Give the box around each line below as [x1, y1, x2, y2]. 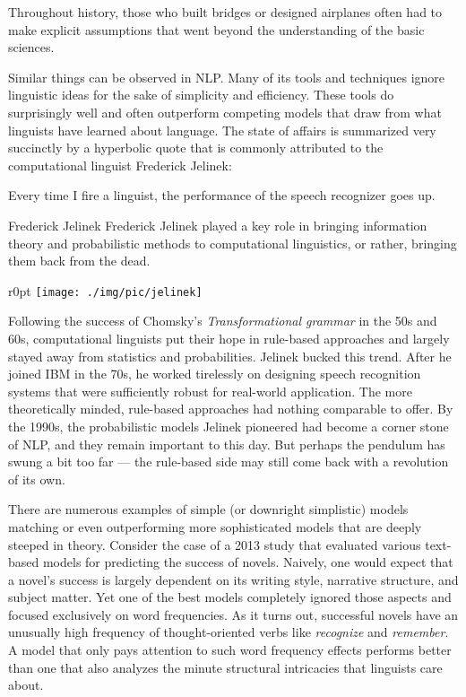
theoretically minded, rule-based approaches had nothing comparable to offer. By [8, 399, 453, 418]
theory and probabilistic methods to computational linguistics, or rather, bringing [8, 233, 457, 252]
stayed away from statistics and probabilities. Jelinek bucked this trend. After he [8, 346, 452, 365]
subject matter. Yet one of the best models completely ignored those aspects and [8, 588, 452, 606]
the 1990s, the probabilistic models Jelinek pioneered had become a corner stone [8, 416, 449, 435]
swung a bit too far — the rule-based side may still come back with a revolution [8, 452, 449, 471]
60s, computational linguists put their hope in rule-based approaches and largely [8, 328, 450, 347]
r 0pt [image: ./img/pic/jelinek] [8, 281, 203, 300]
